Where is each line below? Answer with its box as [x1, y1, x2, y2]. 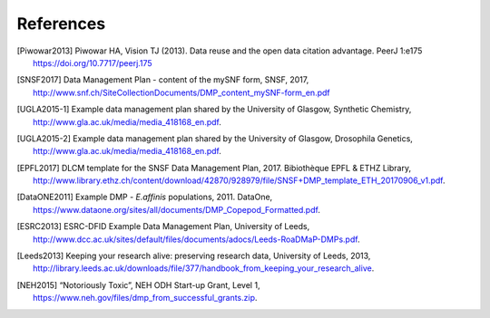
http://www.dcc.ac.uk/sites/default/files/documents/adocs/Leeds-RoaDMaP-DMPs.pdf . [33, 234, 360, 245]
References [16, 14, 106, 34]
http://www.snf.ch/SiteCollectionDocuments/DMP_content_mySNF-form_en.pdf [33, 87, 330, 98]
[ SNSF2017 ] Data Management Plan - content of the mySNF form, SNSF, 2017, [16, 74, 309, 85]
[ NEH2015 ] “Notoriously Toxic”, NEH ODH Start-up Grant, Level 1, [16, 279, 260, 290]
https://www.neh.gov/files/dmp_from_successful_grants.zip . [33, 293, 258, 304]
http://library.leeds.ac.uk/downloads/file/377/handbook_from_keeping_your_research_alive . [33, 263, 375, 274]
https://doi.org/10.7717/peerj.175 [33, 57, 153, 68]
